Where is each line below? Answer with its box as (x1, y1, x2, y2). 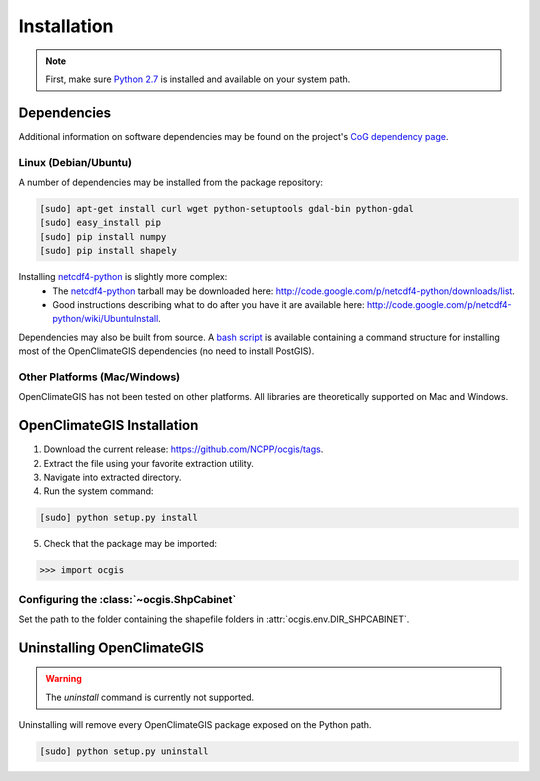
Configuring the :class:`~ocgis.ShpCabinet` (18, 592, 237, 606)
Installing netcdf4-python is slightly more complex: (18, 271, 228, 283)
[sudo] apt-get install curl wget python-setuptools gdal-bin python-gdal (39, 203, 415, 214)
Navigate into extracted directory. (43, 471, 182, 483)
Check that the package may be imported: (43, 538, 217, 550)
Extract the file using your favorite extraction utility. (43, 457, 255, 469)
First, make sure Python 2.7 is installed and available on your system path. (45, 73, 351, 85)
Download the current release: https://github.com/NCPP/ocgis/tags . (43, 443, 324, 455)
